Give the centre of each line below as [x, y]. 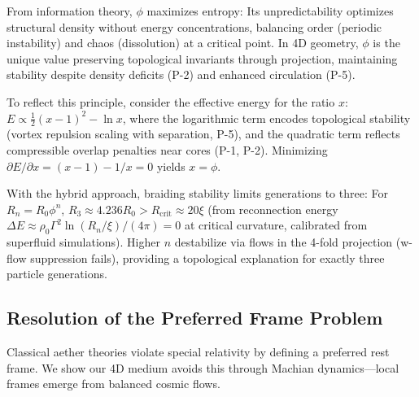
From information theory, [70, 11]
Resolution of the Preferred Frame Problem [195, 318]
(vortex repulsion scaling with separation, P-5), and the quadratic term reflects [203, 134]
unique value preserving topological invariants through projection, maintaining [202, 58]
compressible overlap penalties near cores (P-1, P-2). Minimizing [167, 149]
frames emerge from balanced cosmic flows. [113, 384]
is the [386, 43]
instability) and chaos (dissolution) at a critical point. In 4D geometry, [183, 43]
